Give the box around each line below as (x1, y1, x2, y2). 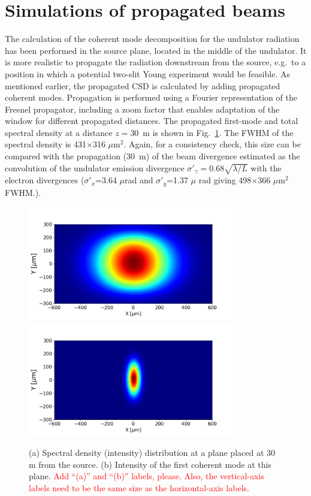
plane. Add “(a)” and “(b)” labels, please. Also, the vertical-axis (29, 470, 264, 482)
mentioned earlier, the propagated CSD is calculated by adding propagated (5, 79, 280, 92)
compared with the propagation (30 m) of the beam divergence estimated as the (5, 150, 300, 162)
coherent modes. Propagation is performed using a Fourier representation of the (5, 91, 297, 104)
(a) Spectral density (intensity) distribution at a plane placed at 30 (29, 446, 276, 459)
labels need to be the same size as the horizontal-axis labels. (29, 482, 249, 494)
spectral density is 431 (5, 138, 86, 150)
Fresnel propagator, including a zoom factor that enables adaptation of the (5, 102, 280, 115)
